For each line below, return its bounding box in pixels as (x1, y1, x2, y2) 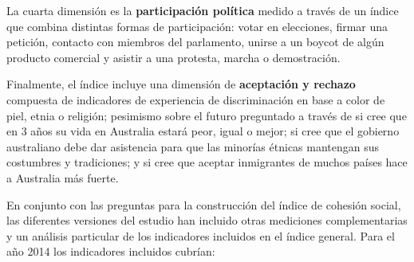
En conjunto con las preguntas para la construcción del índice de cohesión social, (6, 196, 401, 213)
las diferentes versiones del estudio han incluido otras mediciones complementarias (6, 212, 408, 229)
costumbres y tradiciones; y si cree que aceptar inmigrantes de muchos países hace (6, 154, 408, 170)
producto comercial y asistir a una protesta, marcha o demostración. (6, 49, 341, 65)
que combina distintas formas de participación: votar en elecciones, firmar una (6, 18, 388, 34)
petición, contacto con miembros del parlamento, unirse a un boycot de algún (6, 33, 384, 50)
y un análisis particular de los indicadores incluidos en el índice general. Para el (6, 227, 395, 244)
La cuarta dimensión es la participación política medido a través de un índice (6, 2, 399, 18)
